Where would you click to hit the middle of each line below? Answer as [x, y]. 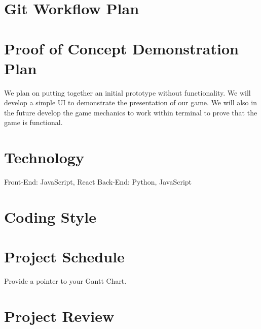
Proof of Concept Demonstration [121, 48]
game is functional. [33, 122]
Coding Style [50, 216]
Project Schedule [64, 257]
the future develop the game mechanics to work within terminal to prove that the [131, 112]
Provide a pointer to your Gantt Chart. [65, 281]
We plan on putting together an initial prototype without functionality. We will [127, 92]
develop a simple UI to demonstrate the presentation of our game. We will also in [130, 102]
